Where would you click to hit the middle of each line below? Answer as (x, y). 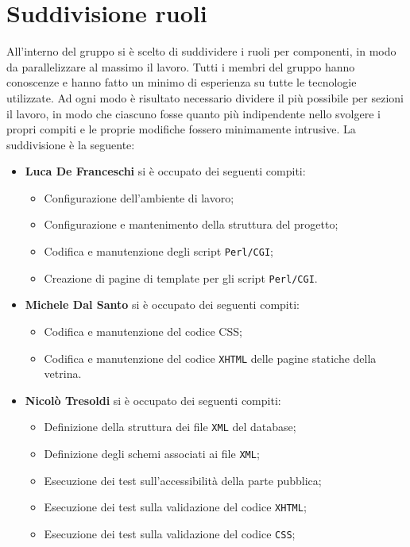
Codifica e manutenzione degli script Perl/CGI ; (159, 251)
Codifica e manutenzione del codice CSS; (143, 331)
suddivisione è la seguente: (71, 144)
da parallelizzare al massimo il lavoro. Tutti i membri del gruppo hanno (181, 66)
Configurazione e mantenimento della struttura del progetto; (191, 224)
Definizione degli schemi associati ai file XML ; (152, 454)
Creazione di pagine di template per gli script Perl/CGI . (181, 277)
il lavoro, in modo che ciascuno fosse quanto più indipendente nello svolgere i (193, 113)
